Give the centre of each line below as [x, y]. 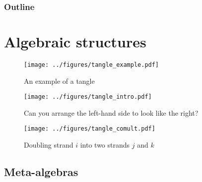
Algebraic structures [75, 42]
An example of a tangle [59, 81]
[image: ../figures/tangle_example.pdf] [92, 65]
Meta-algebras [41, 172]
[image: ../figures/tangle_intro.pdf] [88, 97]
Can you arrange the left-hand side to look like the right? [111, 112]
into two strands [105, 145]
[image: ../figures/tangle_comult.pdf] [90, 129]
